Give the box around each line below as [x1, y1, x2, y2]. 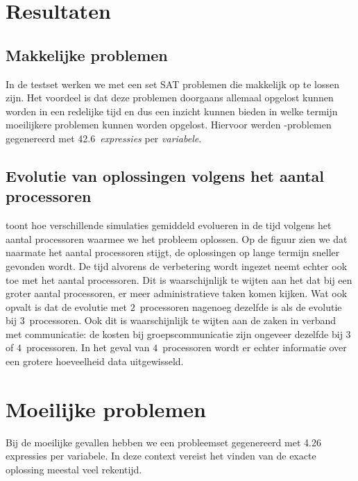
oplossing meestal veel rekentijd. [6, 462, 142, 476]
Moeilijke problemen [6, 394, 206, 423]
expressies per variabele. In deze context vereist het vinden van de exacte [6, 448, 316, 463]
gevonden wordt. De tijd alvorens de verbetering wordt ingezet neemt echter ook [6, 258, 348, 273]
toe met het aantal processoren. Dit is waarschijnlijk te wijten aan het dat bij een [6, 272, 352, 287]
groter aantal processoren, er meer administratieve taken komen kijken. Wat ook [6, 286, 348, 301]
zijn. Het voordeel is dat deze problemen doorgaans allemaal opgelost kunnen [6, 90, 334, 105]
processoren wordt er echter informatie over [162, 340, 347, 355]
